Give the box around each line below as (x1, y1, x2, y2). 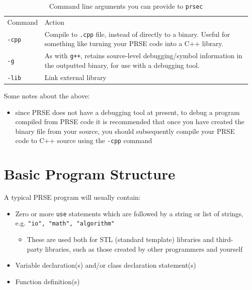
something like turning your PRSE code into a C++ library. (45, 38, 223, 48)
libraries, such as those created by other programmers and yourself (45, 243, 243, 254)
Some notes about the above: (4, 90, 90, 100)
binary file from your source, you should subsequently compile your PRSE (15, 126, 235, 136)
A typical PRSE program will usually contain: (4, 192, 141, 202)
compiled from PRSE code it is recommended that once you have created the (15, 116, 245, 127)
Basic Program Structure (4, 164, 175, 184)
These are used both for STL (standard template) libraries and (27, 234, 214, 244)
